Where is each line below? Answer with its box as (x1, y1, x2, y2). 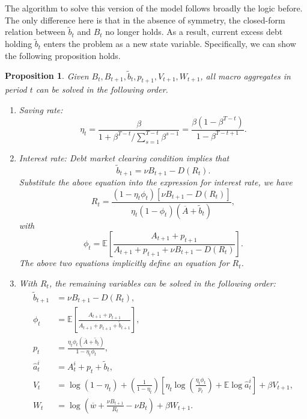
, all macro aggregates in (200, 69, 291, 82)
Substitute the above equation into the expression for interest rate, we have (19, 176, 293, 188)
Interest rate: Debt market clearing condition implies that (19, 151, 229, 164)
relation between (5, 25, 65, 38)
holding (5, 37, 32, 50)
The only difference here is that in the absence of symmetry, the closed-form (5, 13, 285, 26)
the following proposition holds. (5, 49, 121, 61)
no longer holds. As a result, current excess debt (105, 25, 283, 38)
